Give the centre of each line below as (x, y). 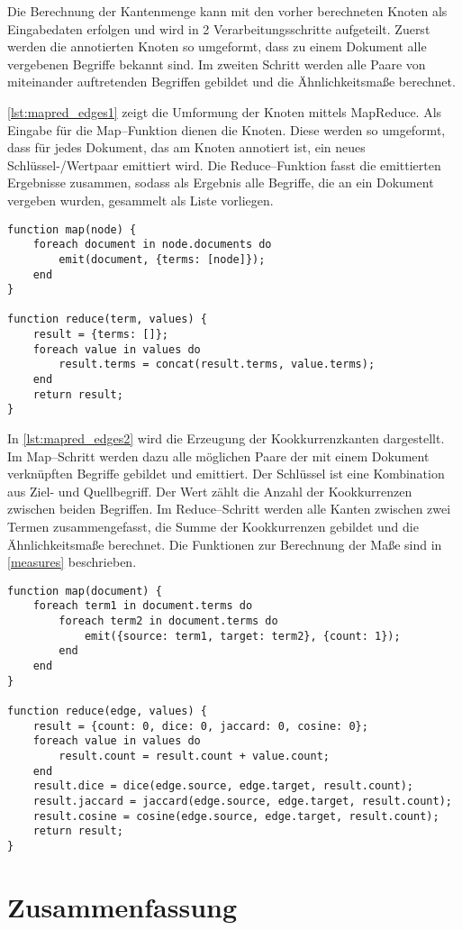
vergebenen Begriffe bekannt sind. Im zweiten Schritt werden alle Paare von (217, 64)
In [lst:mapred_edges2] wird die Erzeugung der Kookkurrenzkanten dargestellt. (226, 438)
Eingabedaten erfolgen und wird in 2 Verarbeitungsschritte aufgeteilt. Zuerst (219, 28)
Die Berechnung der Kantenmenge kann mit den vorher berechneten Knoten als (227, 11)
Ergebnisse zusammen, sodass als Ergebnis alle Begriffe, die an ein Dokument (221, 182)
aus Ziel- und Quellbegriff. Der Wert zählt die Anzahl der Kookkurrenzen (210, 491)
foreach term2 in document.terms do (168, 621)
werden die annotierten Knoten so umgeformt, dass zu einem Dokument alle (217, 46)
